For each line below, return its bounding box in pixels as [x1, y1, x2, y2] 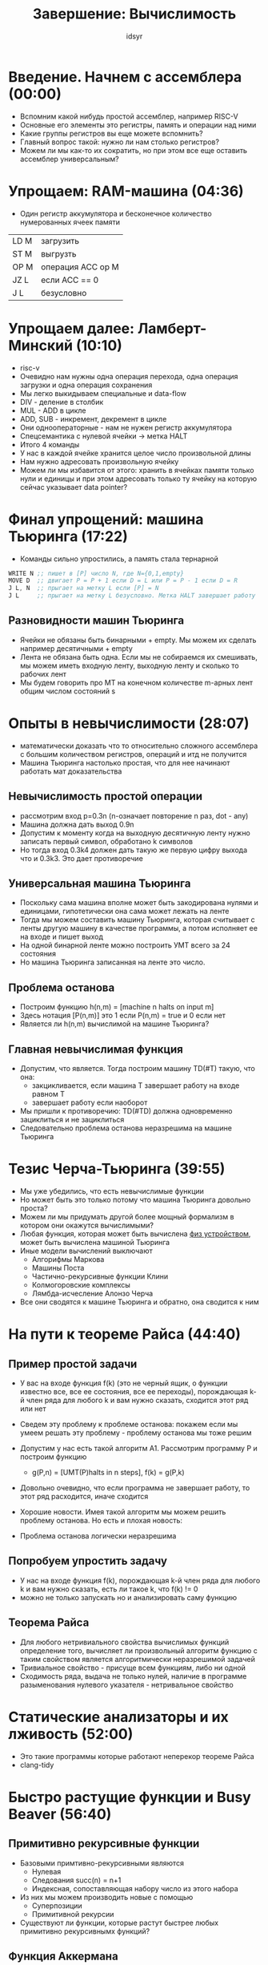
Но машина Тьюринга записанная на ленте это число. [19, 957, 206, 967]
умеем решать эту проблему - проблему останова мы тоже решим [19, 1428, 252, 1437]
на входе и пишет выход [19, 932, 104, 942]
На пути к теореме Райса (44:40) [8, 1325, 242, 1344]
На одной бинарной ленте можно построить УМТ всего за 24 [19, 940, 230, 950]
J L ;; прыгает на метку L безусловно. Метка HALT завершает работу [8, 592, 256, 600]
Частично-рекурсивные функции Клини [31, 1272, 169, 1281]
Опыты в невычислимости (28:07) [8, 714, 250, 732]
